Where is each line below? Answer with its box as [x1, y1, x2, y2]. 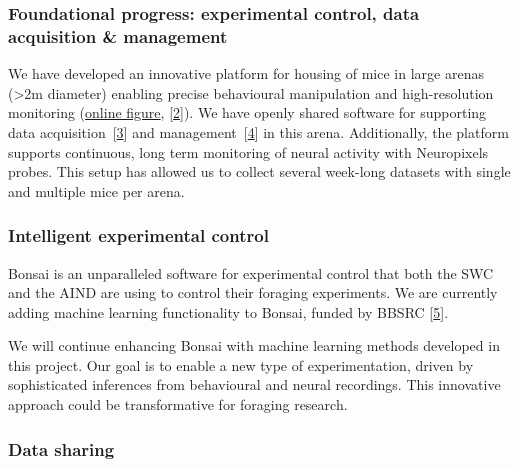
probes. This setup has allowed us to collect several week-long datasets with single [8, 161, 511, 182]
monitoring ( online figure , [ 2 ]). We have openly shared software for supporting [8, 102, 487, 123]
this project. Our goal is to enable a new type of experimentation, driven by [8, 354, 474, 375]
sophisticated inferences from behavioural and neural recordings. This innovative [8, 374, 501, 395]
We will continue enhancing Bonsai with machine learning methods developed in [8, 335, 500, 356]
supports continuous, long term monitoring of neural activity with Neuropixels [8, 141, 489, 162]
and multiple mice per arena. [8, 180, 185, 201]
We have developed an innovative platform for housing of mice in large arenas [8, 63, 484, 84]
